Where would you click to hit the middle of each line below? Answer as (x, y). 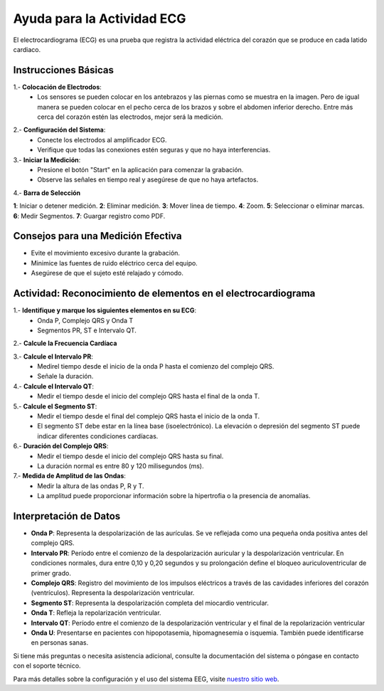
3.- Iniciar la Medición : (47, 159)
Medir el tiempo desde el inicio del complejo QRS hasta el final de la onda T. (149, 396)
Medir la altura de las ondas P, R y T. (91, 486)
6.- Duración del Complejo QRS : (61, 446)
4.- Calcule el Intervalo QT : (53, 386)
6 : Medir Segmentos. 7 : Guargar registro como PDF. (89, 216)
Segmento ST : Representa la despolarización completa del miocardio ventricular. (150, 603)
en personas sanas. (60, 643)
